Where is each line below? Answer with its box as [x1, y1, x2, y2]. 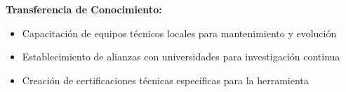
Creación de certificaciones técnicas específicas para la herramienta [22, 72, 309, 87]
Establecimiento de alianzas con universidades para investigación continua [22, 49, 340, 64]
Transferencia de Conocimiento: [6, 2, 162, 16]
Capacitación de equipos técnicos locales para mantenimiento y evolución [22, 25, 337, 40]
